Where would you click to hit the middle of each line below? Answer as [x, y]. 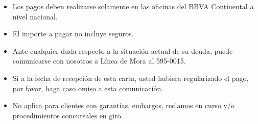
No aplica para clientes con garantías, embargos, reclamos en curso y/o [123, 105]
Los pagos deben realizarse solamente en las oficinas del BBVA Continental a [133, 6]
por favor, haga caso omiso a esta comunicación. [88, 88]
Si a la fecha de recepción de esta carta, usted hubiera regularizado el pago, [131, 78]
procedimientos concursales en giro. [68, 115]
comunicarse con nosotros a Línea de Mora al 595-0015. [99, 61]
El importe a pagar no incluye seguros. [73, 34]
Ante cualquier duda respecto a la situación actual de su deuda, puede [123, 50]
